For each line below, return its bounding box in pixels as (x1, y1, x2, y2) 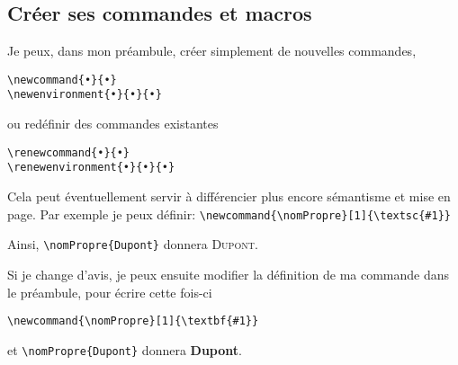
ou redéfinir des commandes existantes (7, 114, 219, 133)
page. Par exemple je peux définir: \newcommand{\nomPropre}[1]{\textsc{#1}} (7, 204, 451, 223)
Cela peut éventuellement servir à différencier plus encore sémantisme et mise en (7, 187, 451, 206)
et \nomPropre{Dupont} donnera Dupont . (7, 340, 242, 359)
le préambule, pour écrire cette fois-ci (7, 282, 212, 301)
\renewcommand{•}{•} (7, 146, 130, 159)
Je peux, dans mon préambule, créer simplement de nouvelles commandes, (7, 41, 417, 60)
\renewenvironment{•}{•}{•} (7, 161, 175, 174)
